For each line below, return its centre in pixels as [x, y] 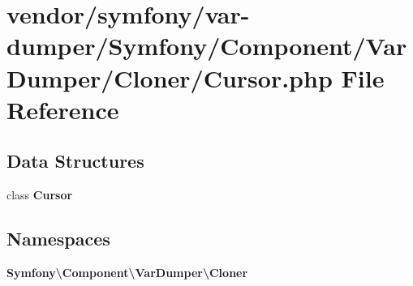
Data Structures [75, 161]
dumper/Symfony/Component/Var [207, 46]
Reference [63, 109]
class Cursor [40, 195]
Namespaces [58, 239]
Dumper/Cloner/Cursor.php [170, 77]
